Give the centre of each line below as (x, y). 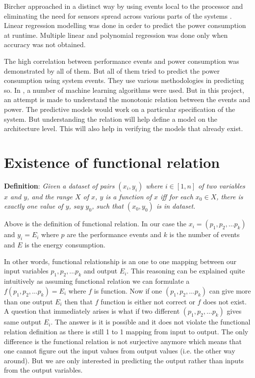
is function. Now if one (128, 290)
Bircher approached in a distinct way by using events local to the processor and (124, 6)
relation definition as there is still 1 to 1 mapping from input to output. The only (126, 331)
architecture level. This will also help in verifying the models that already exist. (124, 128)
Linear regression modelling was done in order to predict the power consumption (125, 25)
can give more (230, 290)
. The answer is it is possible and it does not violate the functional (151, 322)
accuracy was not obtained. (45, 44)
